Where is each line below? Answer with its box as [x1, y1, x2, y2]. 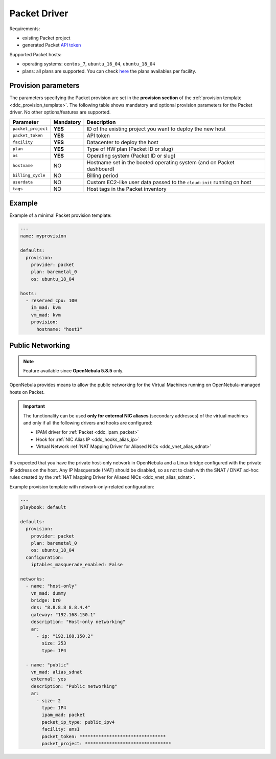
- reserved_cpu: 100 [26, 297, 77, 303]
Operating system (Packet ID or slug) [86, 152, 176, 159]
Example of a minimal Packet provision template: [9, 212, 112, 218]
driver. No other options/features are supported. [9, 109, 111, 115]
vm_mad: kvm [31, 312, 61, 318]
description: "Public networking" [31, 683, 118, 689]
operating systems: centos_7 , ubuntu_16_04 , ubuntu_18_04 [22, 61, 155, 67]
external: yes [31, 676, 66, 682]
